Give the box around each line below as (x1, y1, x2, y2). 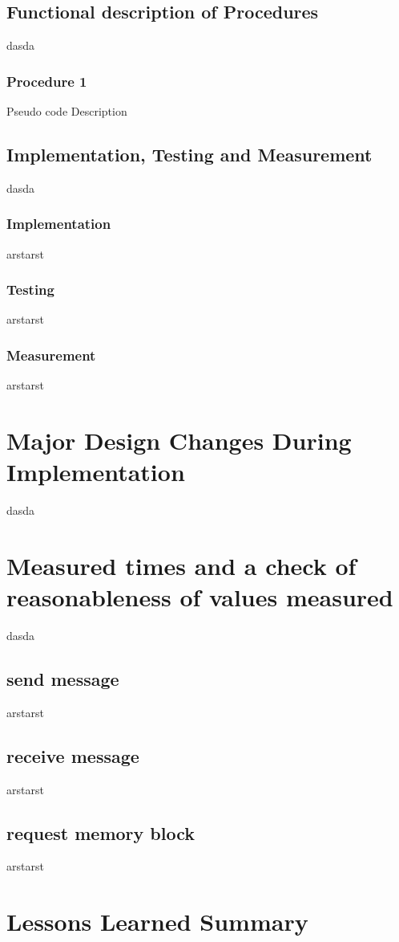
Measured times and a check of (6, 548, 357, 581)
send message (6, 667, 119, 691)
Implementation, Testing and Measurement (6, 142, 373, 166)
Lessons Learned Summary (6, 905, 308, 938)
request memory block (6, 820, 195, 845)
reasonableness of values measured (6, 581, 393, 614)
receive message (6, 743, 139, 768)
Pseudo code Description (6, 103, 127, 120)
